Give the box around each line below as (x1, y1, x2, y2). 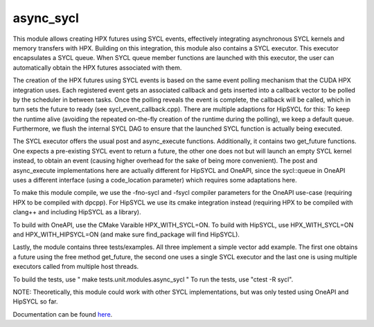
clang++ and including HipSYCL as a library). (12, 208, 141, 216)
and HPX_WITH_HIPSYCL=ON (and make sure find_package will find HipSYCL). (12, 230, 240, 239)
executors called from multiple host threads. (12, 263, 139, 271)
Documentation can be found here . (12, 310, 113, 318)
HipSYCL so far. (12, 297, 58, 306)
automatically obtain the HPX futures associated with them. (12, 63, 182, 72)
